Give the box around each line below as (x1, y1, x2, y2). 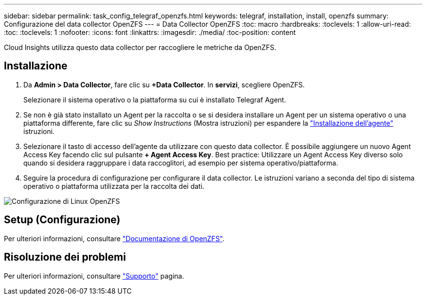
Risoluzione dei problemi (4, 251, 126, 264)
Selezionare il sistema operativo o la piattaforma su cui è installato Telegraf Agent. (23, 95, 286, 104)
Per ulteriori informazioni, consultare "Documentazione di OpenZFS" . (4, 234, 225, 243)
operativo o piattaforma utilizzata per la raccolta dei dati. (23, 182, 205, 190)
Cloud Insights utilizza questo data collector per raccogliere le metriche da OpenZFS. (4, 43, 276, 51)
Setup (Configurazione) (4, 214, 121, 226)
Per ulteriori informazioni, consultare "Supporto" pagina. (4, 271, 184, 280)
